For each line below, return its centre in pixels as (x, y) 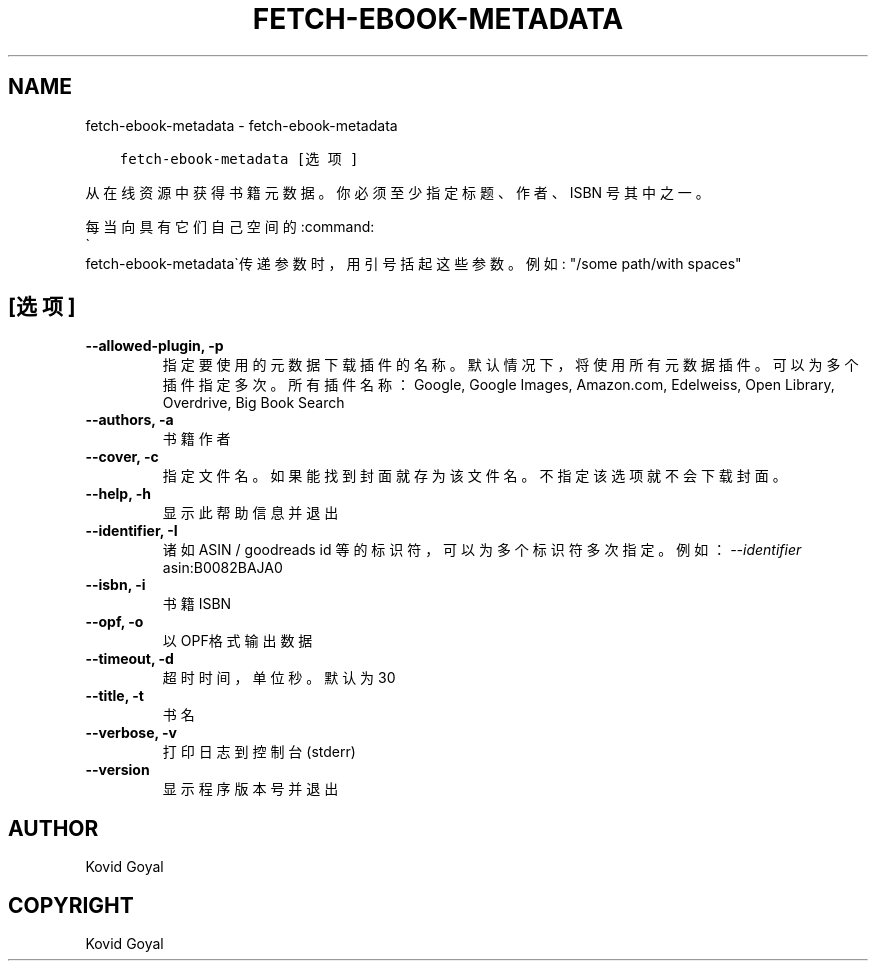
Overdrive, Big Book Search (253, 403)
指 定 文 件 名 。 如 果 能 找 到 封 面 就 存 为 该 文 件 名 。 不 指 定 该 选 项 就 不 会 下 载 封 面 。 (474, 476)
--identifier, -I (131, 531)
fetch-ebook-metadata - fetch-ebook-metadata (241, 125)
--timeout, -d (129, 659)
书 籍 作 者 (196, 439)
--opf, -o (114, 622)
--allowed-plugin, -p (154, 346)
